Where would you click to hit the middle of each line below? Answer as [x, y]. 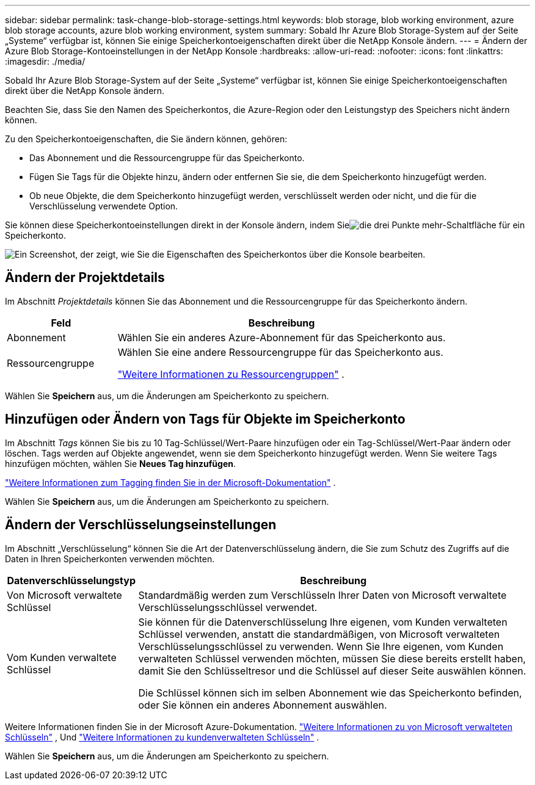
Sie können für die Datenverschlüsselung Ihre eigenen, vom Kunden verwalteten [323, 622]
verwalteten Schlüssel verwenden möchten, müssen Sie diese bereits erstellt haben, [332, 658]
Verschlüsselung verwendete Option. [104, 206]
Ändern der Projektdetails [85, 278]
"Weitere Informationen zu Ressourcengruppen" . [231, 374]
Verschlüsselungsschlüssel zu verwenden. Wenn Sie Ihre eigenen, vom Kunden [321, 646]
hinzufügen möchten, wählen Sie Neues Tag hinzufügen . [121, 463]
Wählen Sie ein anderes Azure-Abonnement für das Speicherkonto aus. [282, 337]
